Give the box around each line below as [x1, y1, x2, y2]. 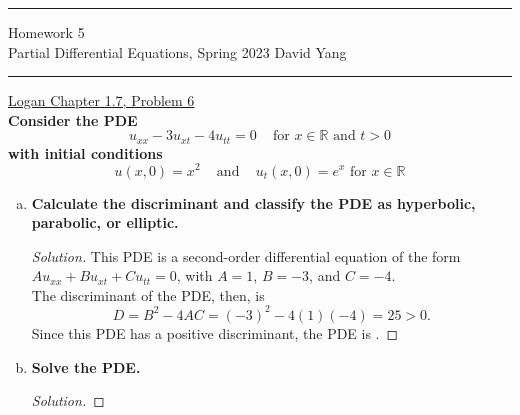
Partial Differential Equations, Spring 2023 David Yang [8, 41, 347, 62]
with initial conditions [8, 142, 163, 163]
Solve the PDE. [31, 356, 141, 377]
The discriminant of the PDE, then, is [31, 284, 265, 305]
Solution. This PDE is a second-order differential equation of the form [31, 245, 461, 266]
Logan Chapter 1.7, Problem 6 [8, 90, 195, 111]
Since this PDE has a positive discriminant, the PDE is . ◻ [31, 322, 399, 343]
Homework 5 [8, 22, 85, 42]
